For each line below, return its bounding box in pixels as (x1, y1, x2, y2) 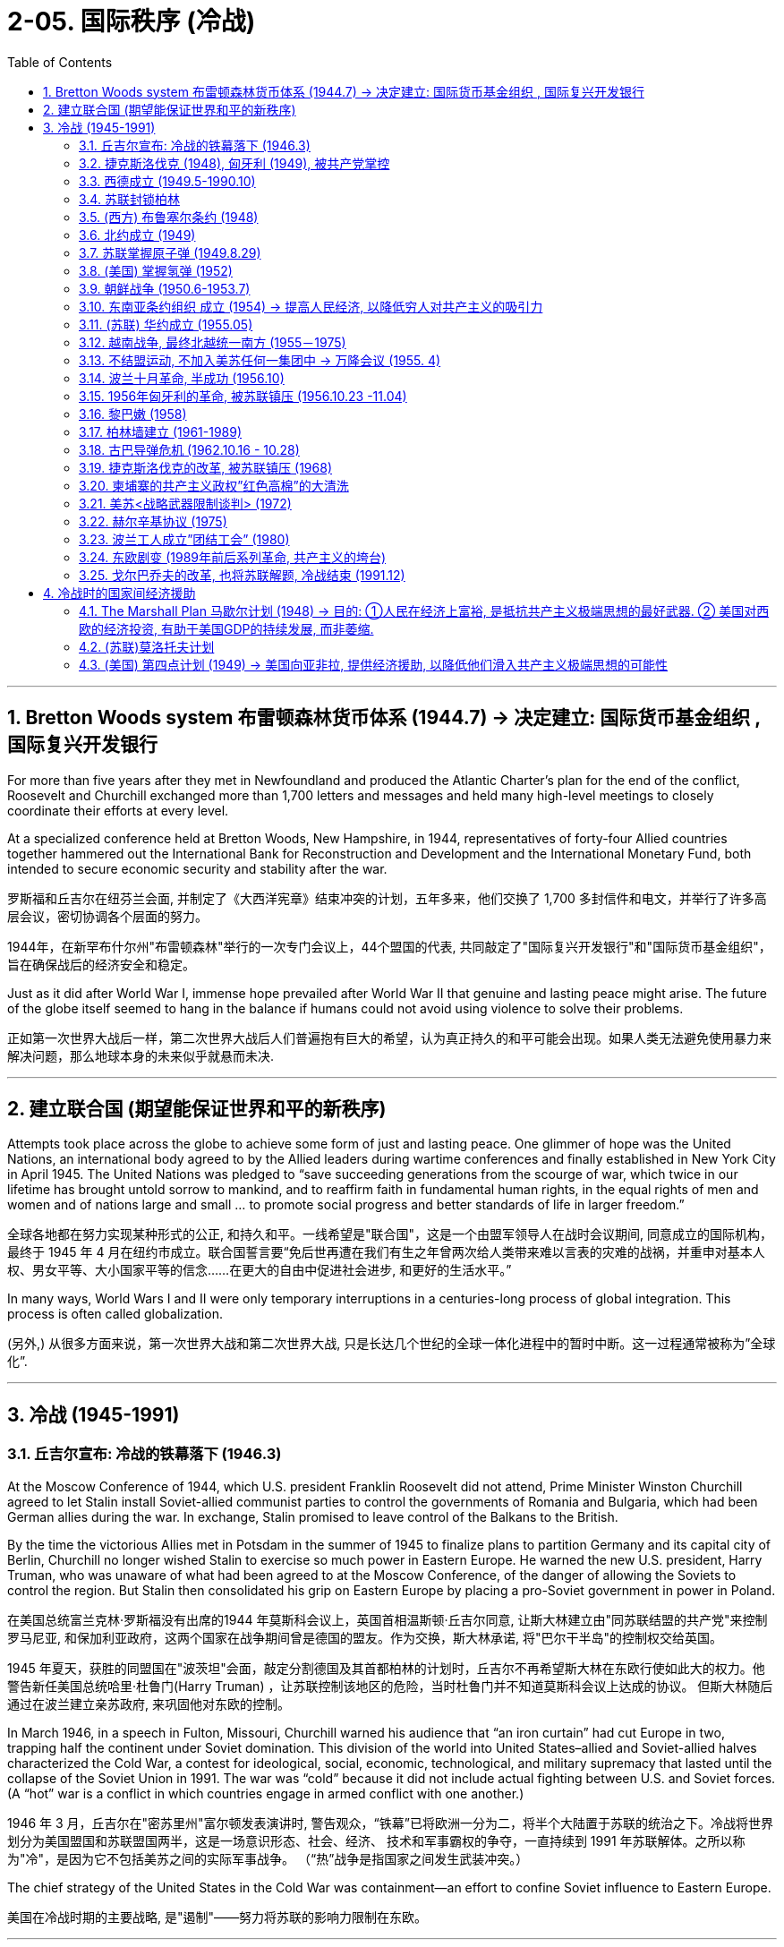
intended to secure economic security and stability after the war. (7, 860, 388, 876)
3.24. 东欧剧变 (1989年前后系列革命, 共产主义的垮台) (79, 549, 387, 565)
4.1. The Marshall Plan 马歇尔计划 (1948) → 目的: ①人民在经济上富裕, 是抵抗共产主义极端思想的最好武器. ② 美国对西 (79, 602, 770, 619)
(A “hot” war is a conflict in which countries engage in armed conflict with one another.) (7, 1785, 524, 1801)
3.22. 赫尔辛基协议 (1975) (79, 513, 227, 529)
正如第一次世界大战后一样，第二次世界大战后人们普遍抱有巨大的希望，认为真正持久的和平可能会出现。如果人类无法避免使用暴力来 (7, 1029, 771, 1046)
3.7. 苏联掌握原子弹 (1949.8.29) (79, 244, 261, 260)
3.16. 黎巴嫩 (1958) (79, 406, 187, 422)
